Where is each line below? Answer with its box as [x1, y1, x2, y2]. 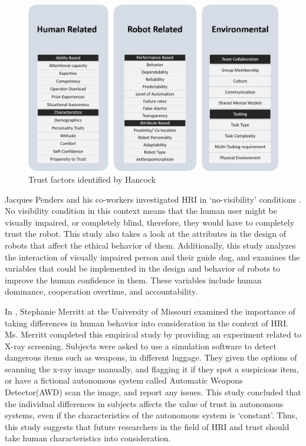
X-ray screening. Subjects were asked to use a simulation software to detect [5, 339, 277, 352]
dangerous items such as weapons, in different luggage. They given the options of [5, 351, 297, 364]
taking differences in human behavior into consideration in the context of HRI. [5, 316, 289, 329]
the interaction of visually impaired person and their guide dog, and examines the [5, 250, 300, 263]
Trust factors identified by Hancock [28, 173, 156, 185]
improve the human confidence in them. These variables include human [5, 273, 262, 286]
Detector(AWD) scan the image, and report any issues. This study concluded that [5, 386, 301, 398]
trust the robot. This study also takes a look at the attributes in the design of [5, 227, 287, 240]
